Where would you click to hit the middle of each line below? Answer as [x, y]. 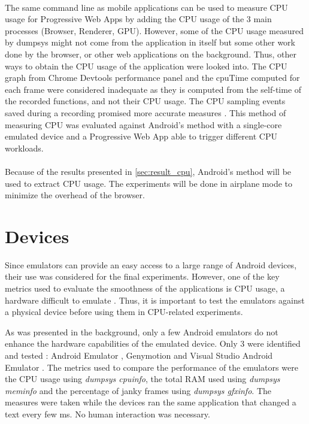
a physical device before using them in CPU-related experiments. [124, 312]
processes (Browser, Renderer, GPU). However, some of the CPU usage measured [154, 30]
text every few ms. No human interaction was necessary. [107, 414]
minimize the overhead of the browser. [75, 195]
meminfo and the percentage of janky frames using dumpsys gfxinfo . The [138, 390]
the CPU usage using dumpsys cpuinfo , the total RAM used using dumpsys [143, 379]
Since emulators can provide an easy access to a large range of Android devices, [151, 264]
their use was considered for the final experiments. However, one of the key [142, 276]
